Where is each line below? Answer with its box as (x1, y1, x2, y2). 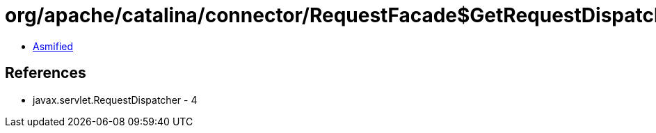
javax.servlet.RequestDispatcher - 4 (33, 93, 198, 106)
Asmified (33, 40, 74, 52)
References (5, 64, 86, 82)
